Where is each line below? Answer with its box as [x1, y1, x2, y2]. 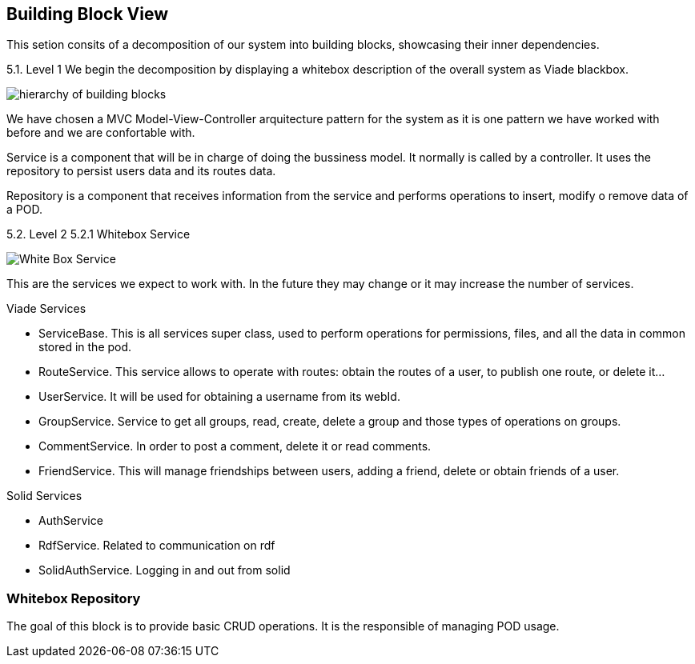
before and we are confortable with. [6, 126, 195, 140]
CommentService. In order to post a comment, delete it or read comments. [38, 439, 432, 454]
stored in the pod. [38, 340, 132, 354]
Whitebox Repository [6, 590, 141, 606]
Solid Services [6, 489, 82, 503]
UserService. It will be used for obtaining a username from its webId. [38, 390, 400, 404]
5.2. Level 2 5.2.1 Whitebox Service [6, 227, 191, 242]
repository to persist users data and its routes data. [6, 164, 276, 178]
